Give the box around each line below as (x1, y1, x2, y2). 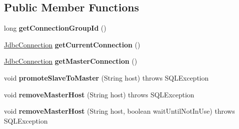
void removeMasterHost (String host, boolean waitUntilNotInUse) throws (4, 106, 235, 116)
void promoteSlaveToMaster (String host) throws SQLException (4, 72, 209, 83)
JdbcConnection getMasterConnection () (4, 56, 137, 66)
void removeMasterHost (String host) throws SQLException (4, 89, 195, 99)
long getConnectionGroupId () (4, 23, 106, 33)
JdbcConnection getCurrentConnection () (4, 39, 140, 49)
